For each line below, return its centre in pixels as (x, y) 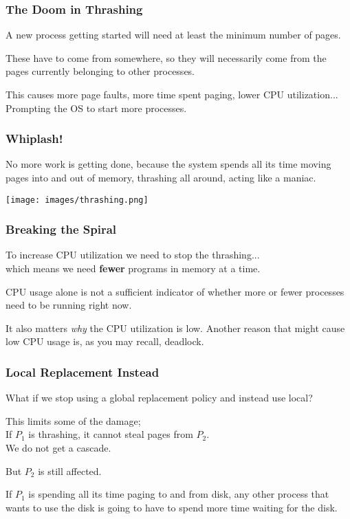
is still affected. (70, 471)
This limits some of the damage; (73, 420)
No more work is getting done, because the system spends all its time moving (168, 164)
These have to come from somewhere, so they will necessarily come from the (166, 57)
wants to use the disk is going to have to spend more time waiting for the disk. (172, 507)
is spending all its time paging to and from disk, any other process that (179, 494)
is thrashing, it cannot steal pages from (111, 434)
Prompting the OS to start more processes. (96, 108)
